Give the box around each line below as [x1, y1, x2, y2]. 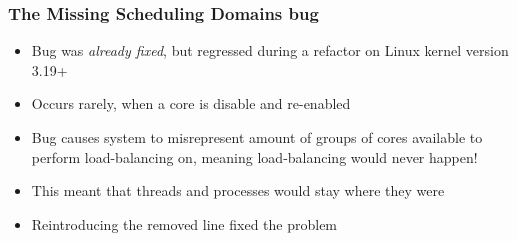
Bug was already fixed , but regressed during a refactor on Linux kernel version [31, 40, 509, 61]
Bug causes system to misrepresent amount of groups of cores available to [31, 127, 483, 147]
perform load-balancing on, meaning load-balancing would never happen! [31, 146, 478, 167]
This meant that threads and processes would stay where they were [31, 180, 445, 201]
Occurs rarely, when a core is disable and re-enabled [31, 93, 351, 114]
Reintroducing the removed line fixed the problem [31, 213, 338, 234]
